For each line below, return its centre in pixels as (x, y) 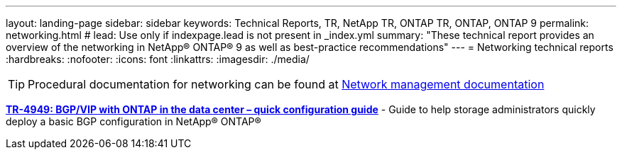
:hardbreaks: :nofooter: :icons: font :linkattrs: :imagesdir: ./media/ (158, 59)
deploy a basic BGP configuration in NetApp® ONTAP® (133, 121)
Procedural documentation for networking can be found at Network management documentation (286, 84)
